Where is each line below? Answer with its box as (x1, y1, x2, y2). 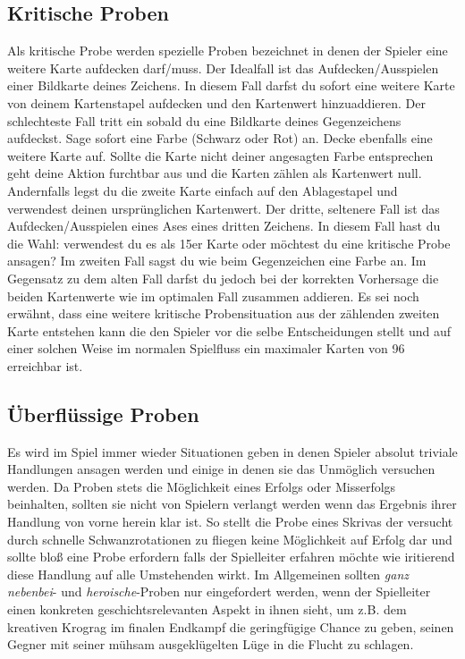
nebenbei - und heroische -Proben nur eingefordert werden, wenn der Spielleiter (7, 582, 431, 601)
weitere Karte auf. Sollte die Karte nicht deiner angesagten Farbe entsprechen (7, 146, 434, 165)
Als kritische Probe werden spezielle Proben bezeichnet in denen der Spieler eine (7, 41, 448, 60)
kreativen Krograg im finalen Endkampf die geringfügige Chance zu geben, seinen (7, 617, 454, 636)
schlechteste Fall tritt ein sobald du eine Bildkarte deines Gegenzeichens (7, 111, 402, 130)
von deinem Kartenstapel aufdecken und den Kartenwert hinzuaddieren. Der (7, 93, 426, 112)
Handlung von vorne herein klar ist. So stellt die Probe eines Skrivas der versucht (7, 512, 453, 531)
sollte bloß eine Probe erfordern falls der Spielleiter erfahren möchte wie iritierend (7, 547, 455, 566)
